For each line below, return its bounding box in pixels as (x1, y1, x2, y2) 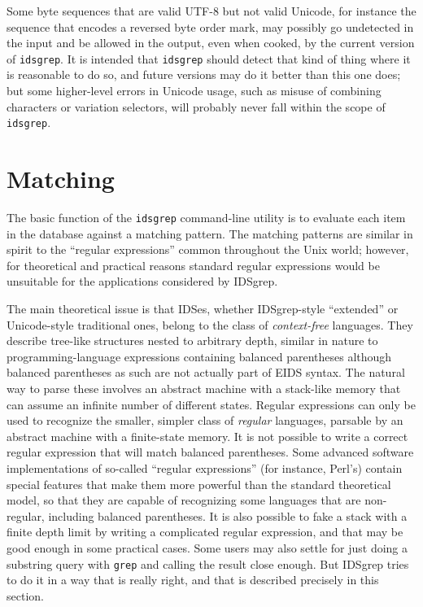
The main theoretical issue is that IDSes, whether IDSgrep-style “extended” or (7, 300, 399, 317)
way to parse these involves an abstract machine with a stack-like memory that (7, 380, 401, 396)
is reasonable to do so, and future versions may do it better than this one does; (7, 66, 401, 83)
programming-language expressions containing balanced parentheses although (7, 347, 392, 365)
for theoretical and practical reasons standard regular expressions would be (7, 256, 380, 273)
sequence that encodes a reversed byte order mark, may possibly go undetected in (7, 18, 414, 35)
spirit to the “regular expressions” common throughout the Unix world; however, (7, 241, 409, 258)
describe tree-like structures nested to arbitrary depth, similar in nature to (7, 332, 378, 349)
